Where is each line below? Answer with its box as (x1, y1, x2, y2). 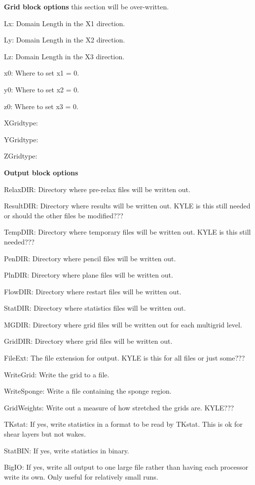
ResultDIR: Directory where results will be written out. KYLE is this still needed (4, 201, 251, 211)
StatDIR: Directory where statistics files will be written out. (4, 303, 186, 313)
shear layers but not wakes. (4, 429, 86, 439)
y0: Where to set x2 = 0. (4, 84, 79, 94)
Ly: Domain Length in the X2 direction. (4, 35, 125, 45)
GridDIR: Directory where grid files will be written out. (4, 336, 173, 346)
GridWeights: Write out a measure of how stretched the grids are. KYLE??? (4, 402, 234, 412)
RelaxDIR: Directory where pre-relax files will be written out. (4, 184, 190, 194)
